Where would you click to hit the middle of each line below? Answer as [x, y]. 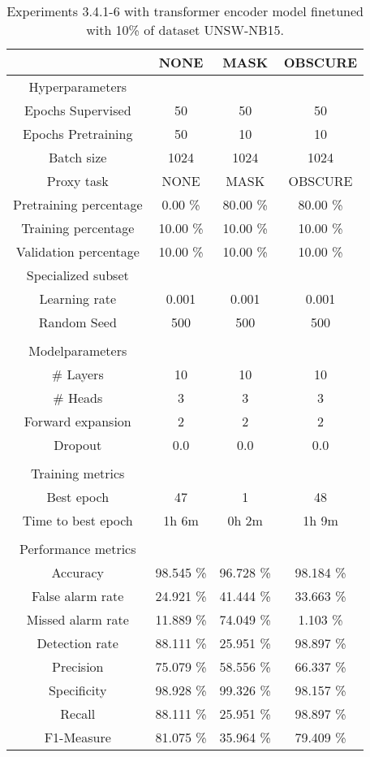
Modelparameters [78, 350]
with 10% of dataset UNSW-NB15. [185, 30]
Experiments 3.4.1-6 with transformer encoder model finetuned [185, 11]
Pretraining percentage [78, 204]
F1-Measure [77, 737]
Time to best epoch [77, 520]
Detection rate [77, 643]
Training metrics [78, 473]
